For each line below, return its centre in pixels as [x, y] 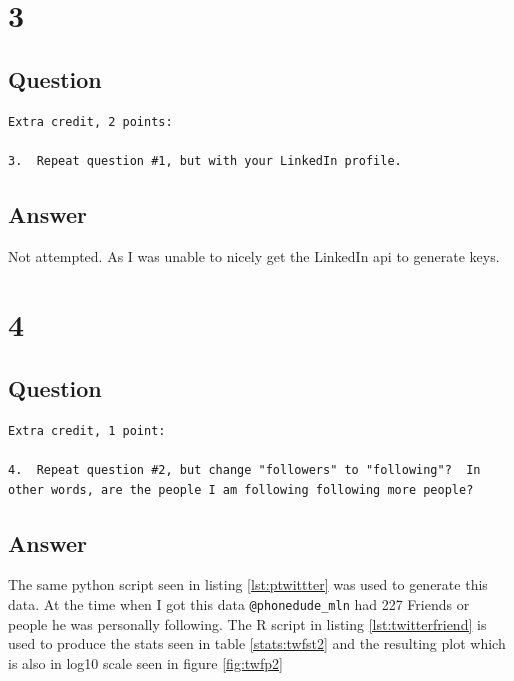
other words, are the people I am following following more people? [241, 489]
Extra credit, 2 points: [90, 121]
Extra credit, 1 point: [87, 430]
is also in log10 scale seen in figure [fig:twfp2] [145, 662]
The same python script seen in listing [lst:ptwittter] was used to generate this [248, 584]
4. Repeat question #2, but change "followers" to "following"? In [244, 469]
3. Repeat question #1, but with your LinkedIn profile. [205, 160]
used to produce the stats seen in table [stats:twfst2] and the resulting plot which [257, 643]
